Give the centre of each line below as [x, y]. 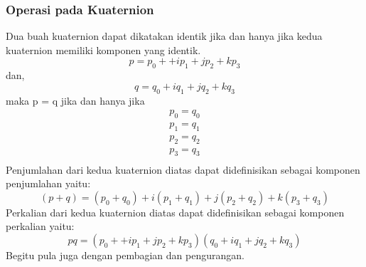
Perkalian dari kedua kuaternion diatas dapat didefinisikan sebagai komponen [175, 212]
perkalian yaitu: [40, 226]
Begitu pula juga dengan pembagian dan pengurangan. [125, 255]
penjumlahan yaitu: [48, 183]
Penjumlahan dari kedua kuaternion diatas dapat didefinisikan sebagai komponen [183, 169]
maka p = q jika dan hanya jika [75, 100]
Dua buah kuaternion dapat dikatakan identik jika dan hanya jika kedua [164, 36]
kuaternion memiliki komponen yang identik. [103, 49]
